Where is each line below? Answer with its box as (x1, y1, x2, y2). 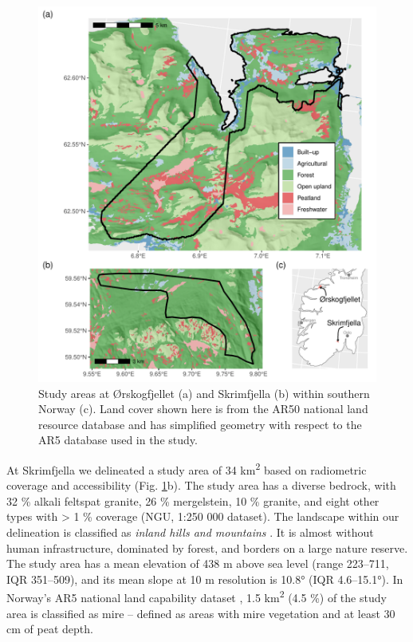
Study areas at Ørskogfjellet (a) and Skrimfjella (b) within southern (38, 384, 370, 401)
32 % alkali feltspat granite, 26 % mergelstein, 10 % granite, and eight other (6, 492, 380, 509)
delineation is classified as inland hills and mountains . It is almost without (6, 523, 374, 540)
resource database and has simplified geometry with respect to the (38, 416, 362, 432)
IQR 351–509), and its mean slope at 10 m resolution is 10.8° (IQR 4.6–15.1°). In (6, 570, 403, 587)
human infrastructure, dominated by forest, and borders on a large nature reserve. (6, 539, 408, 556)
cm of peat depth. (6, 620, 93, 637)
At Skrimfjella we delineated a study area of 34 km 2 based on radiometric (6, 459, 367, 478)
